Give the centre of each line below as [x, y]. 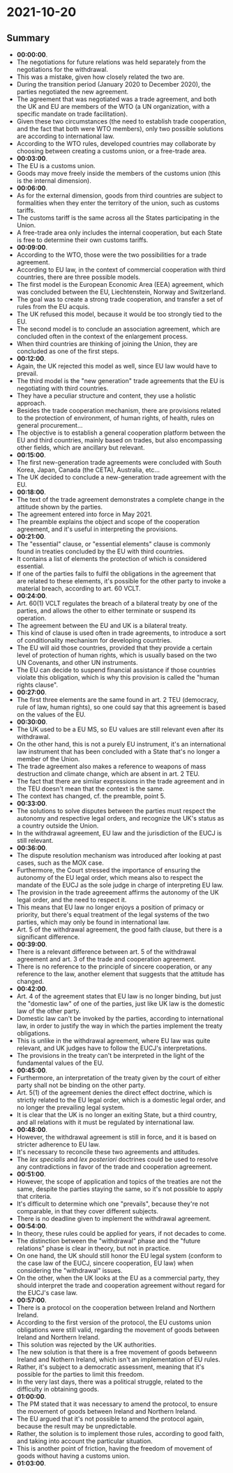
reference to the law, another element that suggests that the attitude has [120, 974]
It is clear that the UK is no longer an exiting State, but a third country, [117, 1115]
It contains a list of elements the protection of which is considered [112, 559]
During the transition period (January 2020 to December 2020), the [114, 84]
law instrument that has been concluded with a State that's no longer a [118, 752]
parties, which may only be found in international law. [93, 922]
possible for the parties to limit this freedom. [80, 1374]
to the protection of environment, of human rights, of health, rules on [115, 418]
